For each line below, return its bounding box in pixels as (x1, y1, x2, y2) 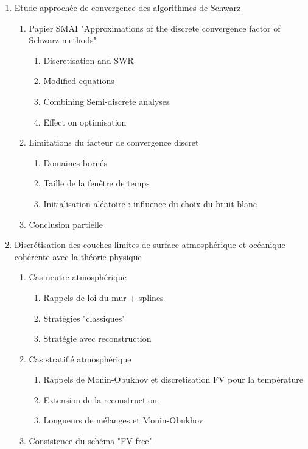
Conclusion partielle (29, 217, 103, 230)
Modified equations (43, 74, 114, 87)
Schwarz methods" (29, 34, 97, 46)
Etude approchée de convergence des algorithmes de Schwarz (14, 1, 241, 13)
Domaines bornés (43, 156, 107, 169)
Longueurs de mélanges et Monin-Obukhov (43, 414, 203, 426)
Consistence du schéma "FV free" (29, 434, 152, 447)
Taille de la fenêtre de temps (43, 177, 150, 189)
